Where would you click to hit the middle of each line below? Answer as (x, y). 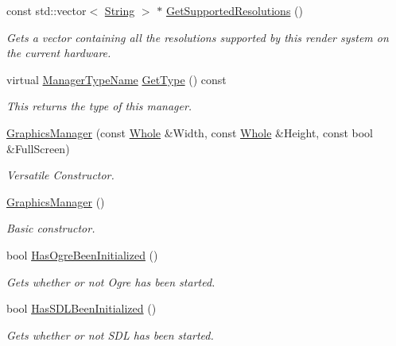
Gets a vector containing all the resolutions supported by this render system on (198, 37)
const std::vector (47, 10)
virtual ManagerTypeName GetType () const (116, 79)
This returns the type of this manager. (99, 106)
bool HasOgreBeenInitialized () (82, 254)
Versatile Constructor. (60, 175)
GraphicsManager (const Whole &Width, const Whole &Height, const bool (190, 132)
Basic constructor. (51, 228)
